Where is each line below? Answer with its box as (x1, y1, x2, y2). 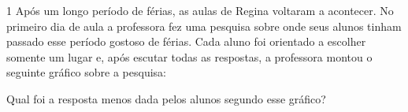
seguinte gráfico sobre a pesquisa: (6, 64, 166, 80)
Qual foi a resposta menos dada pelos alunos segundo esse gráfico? (6, 90, 326, 106)
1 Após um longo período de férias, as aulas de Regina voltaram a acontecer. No (6, 2, 394, 18)
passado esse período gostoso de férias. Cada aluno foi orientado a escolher (6, 33, 366, 50)
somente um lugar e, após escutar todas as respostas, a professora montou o (6, 48, 373, 65)
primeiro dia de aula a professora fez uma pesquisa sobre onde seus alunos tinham (6, 17, 402, 34)
